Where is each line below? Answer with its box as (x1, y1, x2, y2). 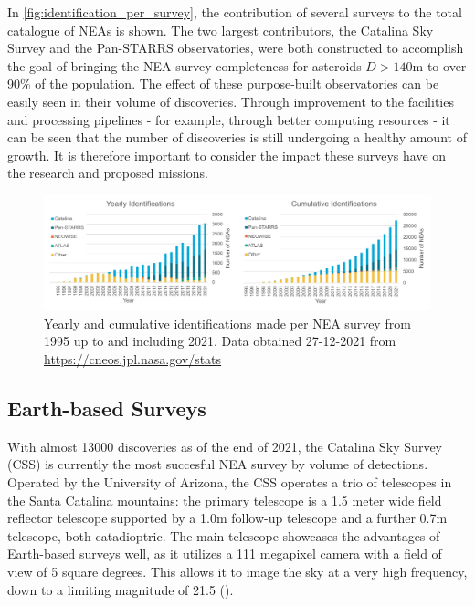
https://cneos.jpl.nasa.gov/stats (44, 350, 222, 368)
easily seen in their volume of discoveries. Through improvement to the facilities (7, 91, 454, 110)
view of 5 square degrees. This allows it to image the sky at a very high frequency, (7, 561, 468, 580)
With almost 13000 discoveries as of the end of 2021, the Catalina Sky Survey (7, 436, 442, 455)
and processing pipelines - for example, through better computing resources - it (7, 110, 450, 129)
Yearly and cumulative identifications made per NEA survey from (44, 313, 411, 332)
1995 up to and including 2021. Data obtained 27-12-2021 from (44, 331, 396, 350)
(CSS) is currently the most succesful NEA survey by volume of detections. (7, 454, 428, 474)
